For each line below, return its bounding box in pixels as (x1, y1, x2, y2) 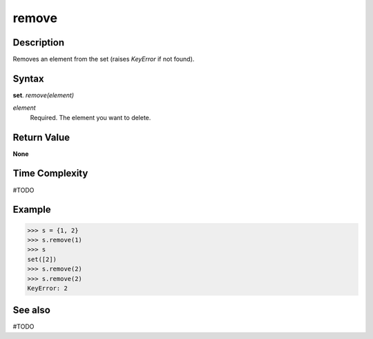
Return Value (12, 131, 70, 143)
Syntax (12, 72, 44, 84)
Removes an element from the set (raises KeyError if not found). (12, 55, 195, 64)
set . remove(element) (12, 90, 75, 99)
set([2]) (27, 255, 57, 263)
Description (12, 37, 65, 48)
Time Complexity (12, 168, 88, 180)
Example (12, 204, 51, 215)
